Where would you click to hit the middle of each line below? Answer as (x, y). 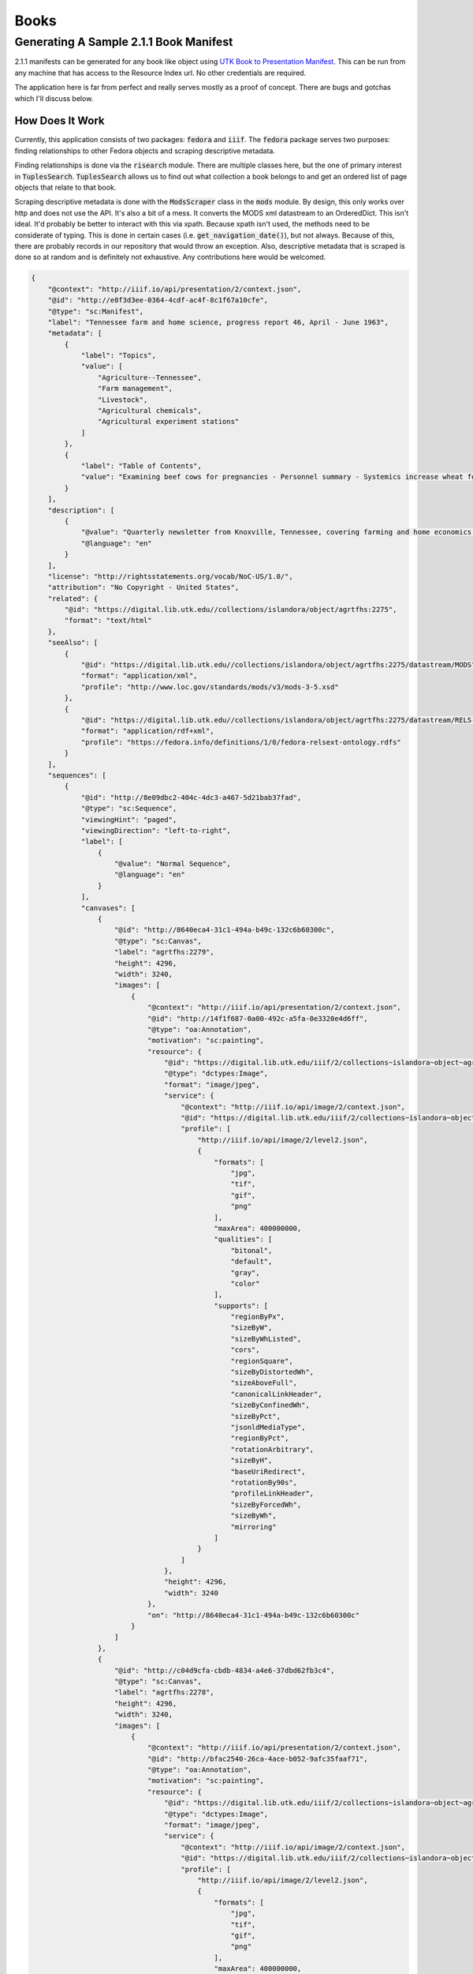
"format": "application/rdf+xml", (147, 731)
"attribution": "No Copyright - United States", (143, 587)
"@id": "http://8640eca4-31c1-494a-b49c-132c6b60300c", (225, 930)
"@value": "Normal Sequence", (173, 864)
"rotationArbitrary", (272, 1449)
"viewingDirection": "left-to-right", (156, 830)
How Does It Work (60, 121)
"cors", (245, 1350)
